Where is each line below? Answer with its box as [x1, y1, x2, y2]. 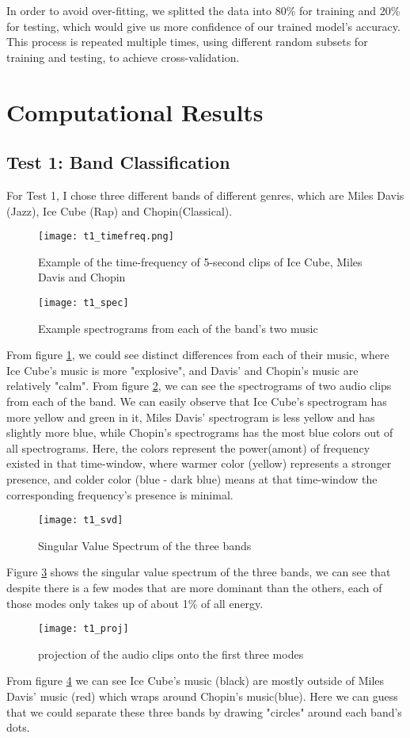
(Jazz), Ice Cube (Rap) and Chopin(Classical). [6, 202, 233, 219]
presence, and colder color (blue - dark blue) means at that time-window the [6, 470, 378, 487]
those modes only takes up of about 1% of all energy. [6, 595, 264, 611]
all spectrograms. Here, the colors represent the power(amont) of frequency [6, 439, 370, 456]
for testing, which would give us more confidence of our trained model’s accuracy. [6, 17, 401, 34]
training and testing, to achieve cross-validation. [6, 48, 240, 65]
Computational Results [6, 95, 264, 128]
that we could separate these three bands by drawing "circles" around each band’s [6, 703, 402, 720]
